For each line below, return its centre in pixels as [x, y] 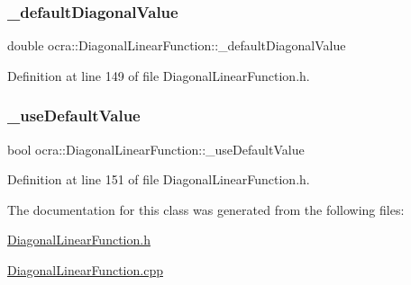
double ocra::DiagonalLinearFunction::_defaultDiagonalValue [177, 45]
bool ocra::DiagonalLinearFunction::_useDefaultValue [156, 149]
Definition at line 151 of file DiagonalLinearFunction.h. [159, 179]
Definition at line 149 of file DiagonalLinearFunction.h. [159, 75]
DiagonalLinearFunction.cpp [85, 270]
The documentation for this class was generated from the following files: [206, 209]
